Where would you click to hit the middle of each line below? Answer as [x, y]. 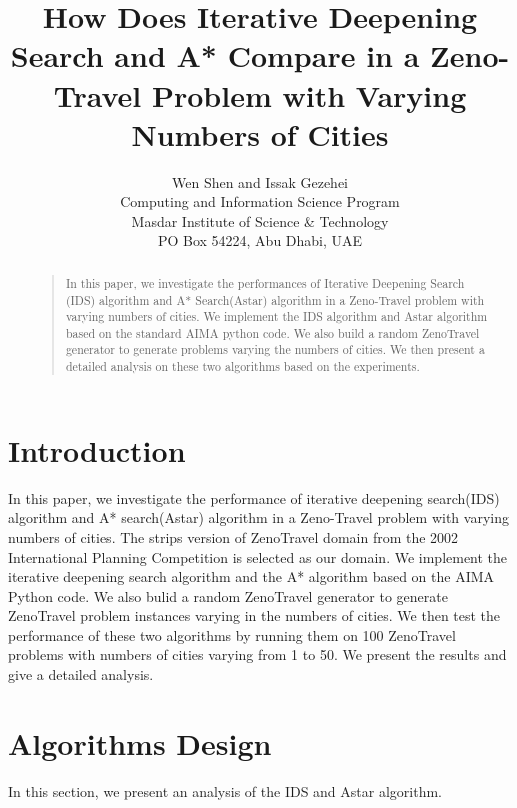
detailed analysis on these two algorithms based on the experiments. [242, 366]
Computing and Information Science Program [260, 201]
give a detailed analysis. [81, 674]
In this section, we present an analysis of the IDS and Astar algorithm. [225, 790]
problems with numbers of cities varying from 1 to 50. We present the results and [257, 654]
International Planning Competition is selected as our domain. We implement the [258, 556]
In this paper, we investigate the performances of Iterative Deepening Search [265, 282]
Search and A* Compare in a [215, 55]
